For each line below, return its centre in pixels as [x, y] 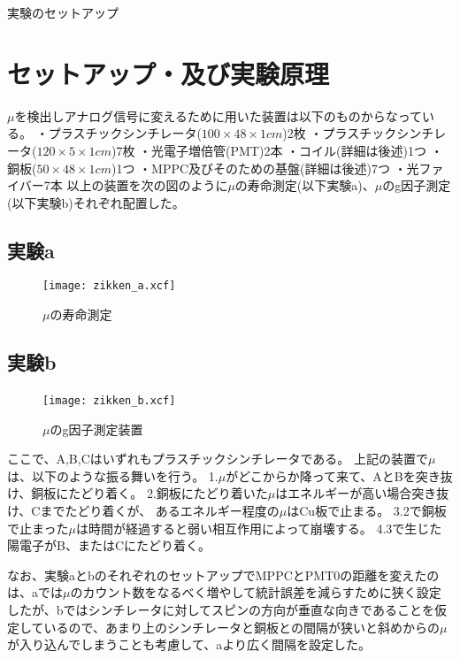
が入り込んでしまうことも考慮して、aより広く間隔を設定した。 [189, 644]
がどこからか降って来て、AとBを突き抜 [339, 475]
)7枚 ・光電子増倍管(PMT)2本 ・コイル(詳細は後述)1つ [268, 150]
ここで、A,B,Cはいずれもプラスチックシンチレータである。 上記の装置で [218, 459]
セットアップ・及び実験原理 [169, 73]
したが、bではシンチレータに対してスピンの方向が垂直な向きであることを [221, 609]
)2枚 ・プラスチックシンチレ [364, 133]
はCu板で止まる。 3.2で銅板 [367, 510]
